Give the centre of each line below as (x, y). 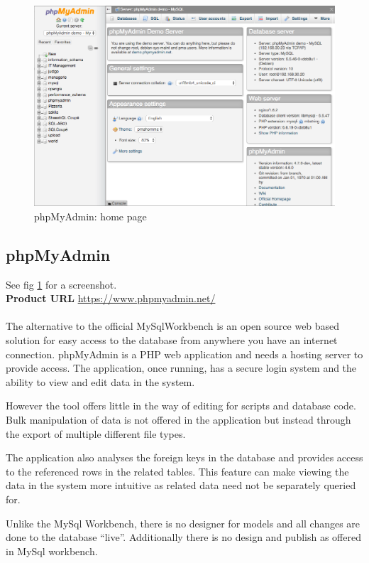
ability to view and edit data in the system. (100, 381)
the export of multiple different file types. (96, 433)
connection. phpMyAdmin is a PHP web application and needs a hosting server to (184, 354)
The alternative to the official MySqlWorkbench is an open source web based (173, 326)
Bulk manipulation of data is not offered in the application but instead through (178, 419)
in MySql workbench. (52, 551)
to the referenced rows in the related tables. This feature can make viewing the (177, 471)
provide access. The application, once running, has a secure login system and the (181, 368)
